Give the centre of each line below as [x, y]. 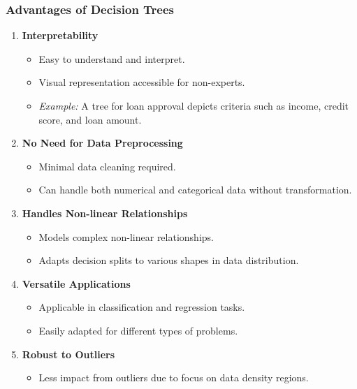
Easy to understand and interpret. [112, 58]
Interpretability [60, 35]
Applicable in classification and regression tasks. [142, 307]
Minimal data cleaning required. [107, 166]
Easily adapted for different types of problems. [138, 330]
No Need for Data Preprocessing [102, 143]
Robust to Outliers [68, 354]
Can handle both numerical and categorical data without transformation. [195, 190]
